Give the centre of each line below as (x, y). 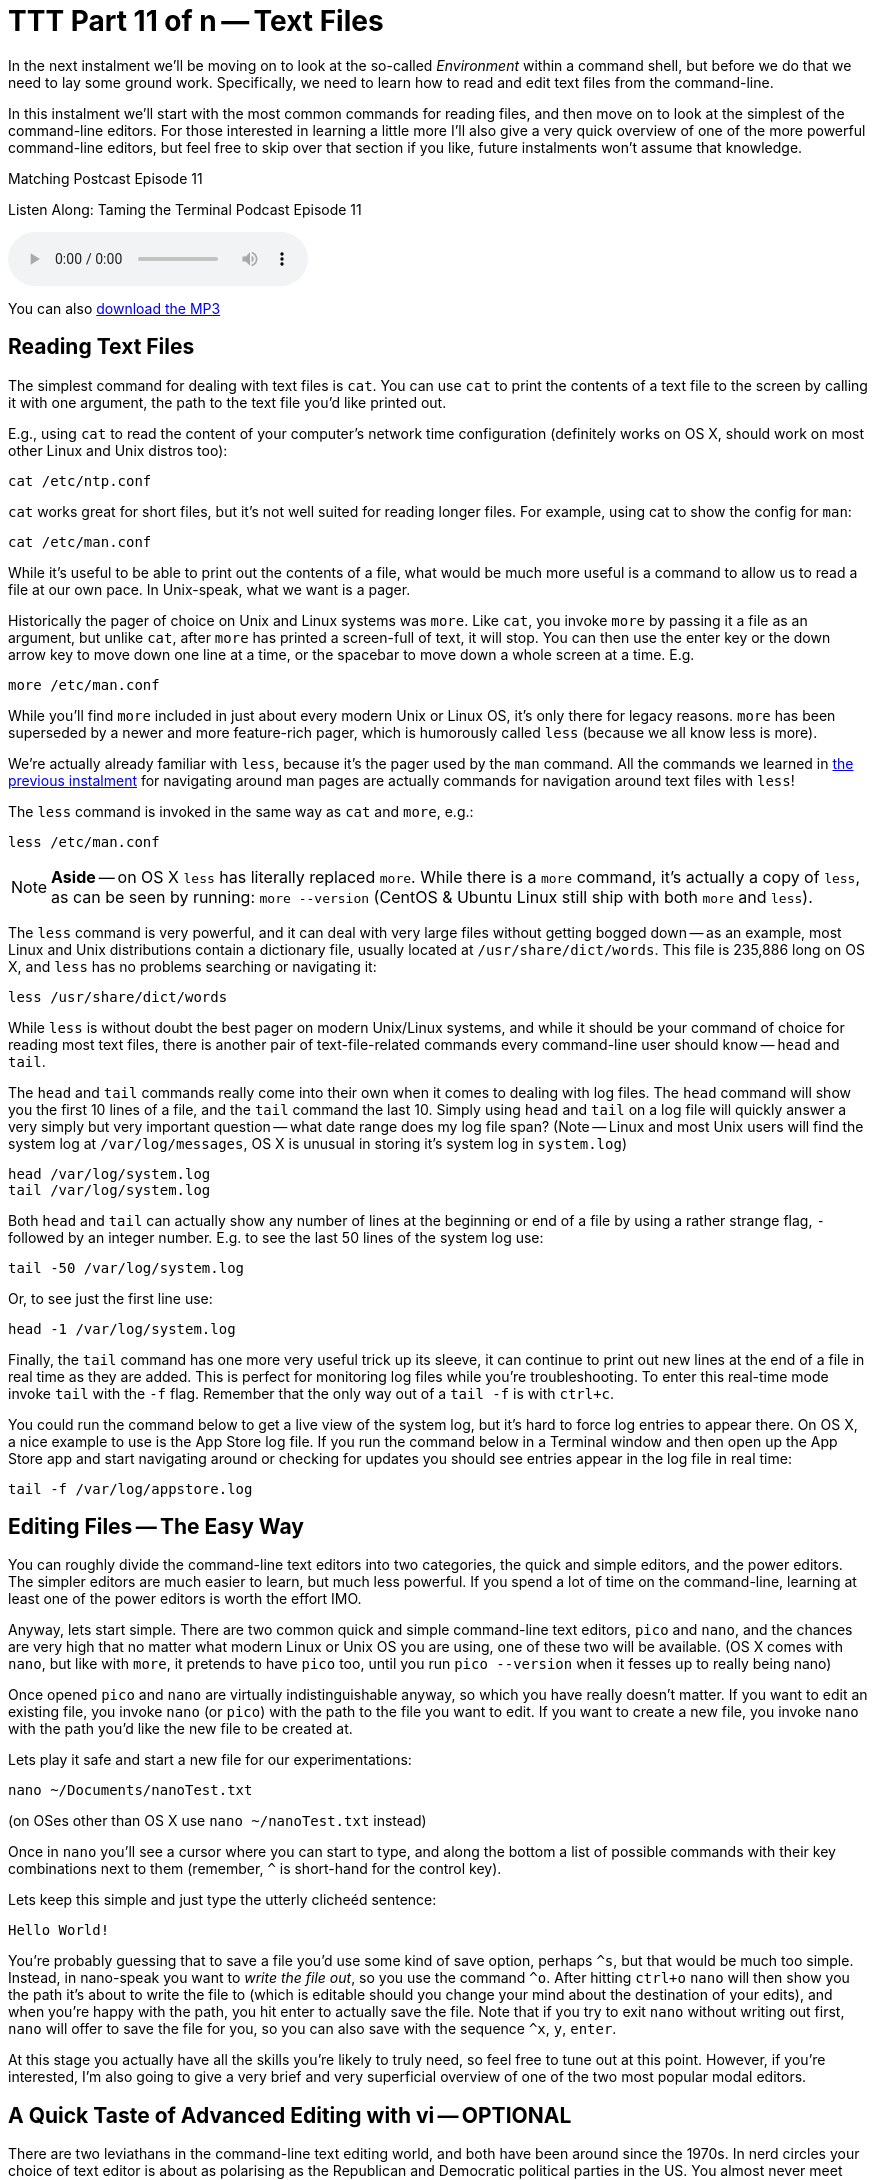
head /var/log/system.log (109, 1173)
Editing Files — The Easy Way (156, 1527)
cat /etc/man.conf (80, 541)
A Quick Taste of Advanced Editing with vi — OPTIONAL (290, 2115)
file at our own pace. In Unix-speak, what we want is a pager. (209, 589)
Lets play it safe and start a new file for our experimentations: (210, 1760)
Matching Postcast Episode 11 (105, 178)
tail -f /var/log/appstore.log (130, 1488)
